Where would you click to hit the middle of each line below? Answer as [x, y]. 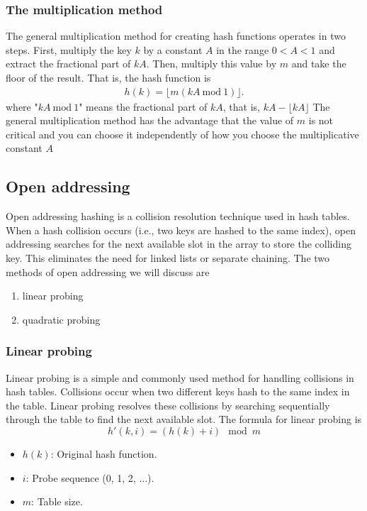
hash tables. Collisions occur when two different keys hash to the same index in [178, 391]
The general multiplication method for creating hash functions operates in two [176, 36]
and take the [319, 64]
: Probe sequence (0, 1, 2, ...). [90, 477]
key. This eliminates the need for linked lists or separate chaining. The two [168, 257]
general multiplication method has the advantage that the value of [150, 120]
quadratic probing [61, 319]
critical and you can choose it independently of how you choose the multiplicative [182, 134]
